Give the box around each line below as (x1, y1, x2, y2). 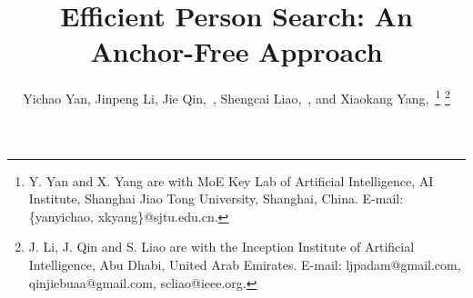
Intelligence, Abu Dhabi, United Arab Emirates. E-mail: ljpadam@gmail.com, (28, 254, 461, 273)
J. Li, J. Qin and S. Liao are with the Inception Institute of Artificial (28, 237, 415, 256)
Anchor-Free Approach (90, 33, 383, 70)
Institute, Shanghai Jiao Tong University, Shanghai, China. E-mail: (28, 189, 404, 208)
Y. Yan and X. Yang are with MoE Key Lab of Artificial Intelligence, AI (28, 171, 434, 190)
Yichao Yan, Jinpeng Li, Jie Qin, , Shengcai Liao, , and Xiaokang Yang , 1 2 (23, 86, 450, 107)
